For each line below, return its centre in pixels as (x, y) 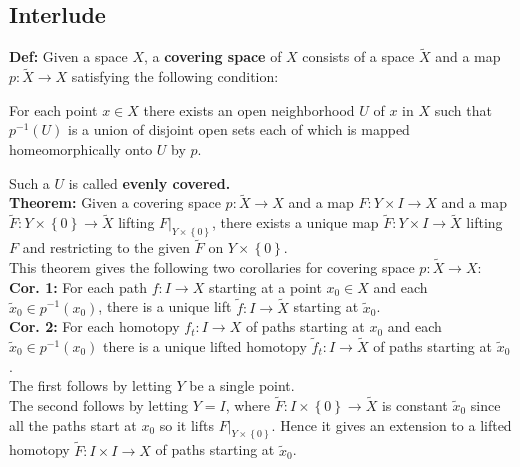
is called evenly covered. (149, 182)
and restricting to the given (106, 247)
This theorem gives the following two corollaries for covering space (212, 267)
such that (463, 109)
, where (248, 404)
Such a (29, 182)
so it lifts (186, 424)
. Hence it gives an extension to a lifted (391, 424)
